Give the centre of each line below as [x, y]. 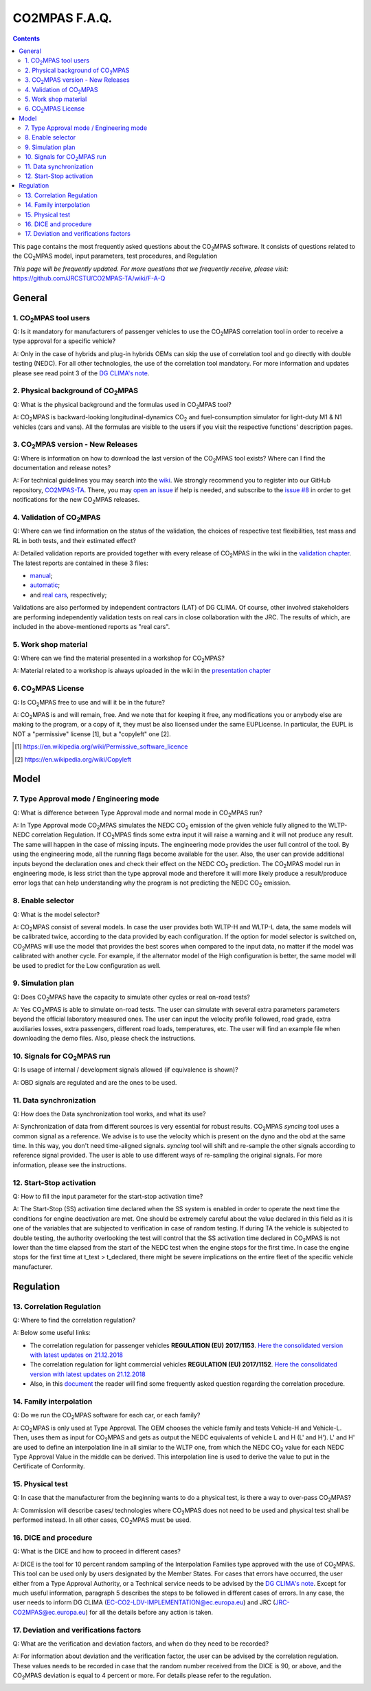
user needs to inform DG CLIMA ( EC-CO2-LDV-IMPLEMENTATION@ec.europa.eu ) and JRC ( [144, 1602]
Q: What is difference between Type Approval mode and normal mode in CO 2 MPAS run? [137, 813]
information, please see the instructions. [70, 1164]
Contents [26, 38]
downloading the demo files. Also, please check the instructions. [104, 1039]
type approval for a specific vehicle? [64, 341]
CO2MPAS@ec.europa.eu [49, 1612]
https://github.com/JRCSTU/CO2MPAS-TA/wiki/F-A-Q [89, 278]
